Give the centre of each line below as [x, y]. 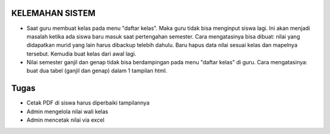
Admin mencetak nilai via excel [66, 120]
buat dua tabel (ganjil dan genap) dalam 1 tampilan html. [97, 71]
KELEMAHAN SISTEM [53, 13]
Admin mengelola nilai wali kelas [67, 111]
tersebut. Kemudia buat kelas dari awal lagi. [82, 54]
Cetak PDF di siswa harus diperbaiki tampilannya [88, 103]
